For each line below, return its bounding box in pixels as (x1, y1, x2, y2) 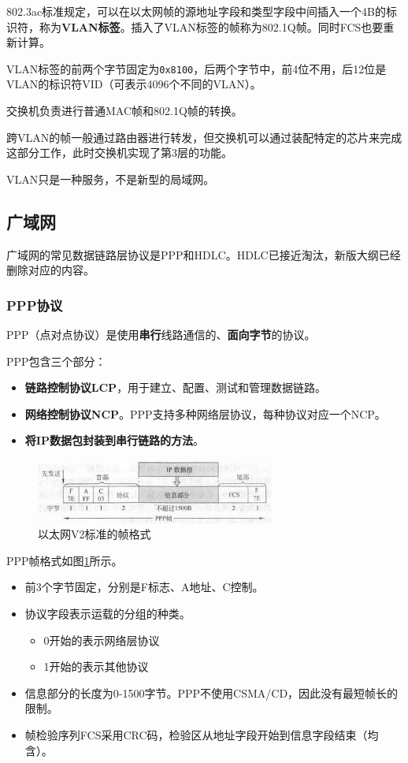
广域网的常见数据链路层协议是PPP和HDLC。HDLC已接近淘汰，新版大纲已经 (6, 246, 401, 262)
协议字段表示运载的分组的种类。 (24, 605, 191, 621)
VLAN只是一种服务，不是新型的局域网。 (6, 170, 215, 187)
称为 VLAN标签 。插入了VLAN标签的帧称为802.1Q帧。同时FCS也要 (39, 18, 384, 35)
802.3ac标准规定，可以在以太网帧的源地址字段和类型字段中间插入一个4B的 (6, 3, 387, 19)
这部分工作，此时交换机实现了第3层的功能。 (6, 144, 232, 161)
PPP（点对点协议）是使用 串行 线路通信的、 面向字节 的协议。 (6, 326, 316, 343)
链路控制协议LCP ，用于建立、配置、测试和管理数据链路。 (24, 379, 327, 396)
